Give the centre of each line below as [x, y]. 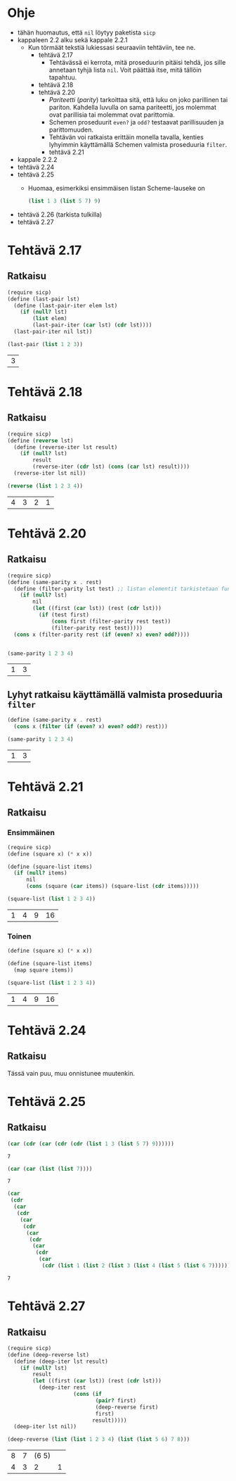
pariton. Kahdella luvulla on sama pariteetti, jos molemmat [132, 107]
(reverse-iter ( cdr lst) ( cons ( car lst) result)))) [111, 467]
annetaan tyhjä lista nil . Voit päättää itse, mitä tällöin [125, 70]
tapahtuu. [63, 77]
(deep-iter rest [62, 1387]
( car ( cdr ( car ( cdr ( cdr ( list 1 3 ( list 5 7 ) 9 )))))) [91, 1144]
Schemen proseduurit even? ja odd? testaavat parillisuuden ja [136, 122]
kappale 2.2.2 [37, 159]
